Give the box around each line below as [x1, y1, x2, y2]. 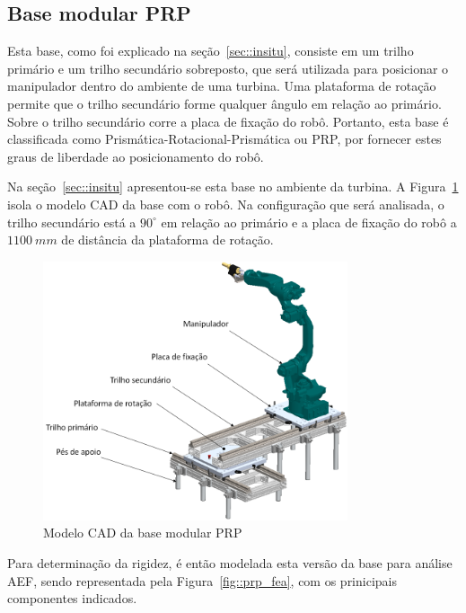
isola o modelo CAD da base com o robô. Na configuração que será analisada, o [7, 194, 444, 213]
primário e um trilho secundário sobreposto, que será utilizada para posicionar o [7, 58, 449, 77]
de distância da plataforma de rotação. [61, 230, 274, 249]
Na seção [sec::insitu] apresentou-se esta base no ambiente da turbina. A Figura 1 [7, 177, 459, 196]
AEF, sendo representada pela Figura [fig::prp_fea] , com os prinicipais [7, 571, 397, 590]
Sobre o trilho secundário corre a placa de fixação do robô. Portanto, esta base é [7, 111, 449, 130]
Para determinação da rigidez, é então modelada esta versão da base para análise [7, 553, 453, 572]
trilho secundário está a [7, 212, 136, 231]
